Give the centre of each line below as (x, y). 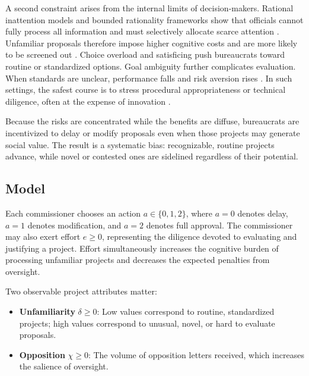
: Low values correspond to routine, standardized (186, 311)
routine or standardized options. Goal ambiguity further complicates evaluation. (151, 66)
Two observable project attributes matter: (81, 291)
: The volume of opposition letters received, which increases (196, 354)
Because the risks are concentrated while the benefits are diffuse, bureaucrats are (152, 121)
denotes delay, (263, 213)
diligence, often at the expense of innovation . (88, 101)
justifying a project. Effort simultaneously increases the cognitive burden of (142, 248)
